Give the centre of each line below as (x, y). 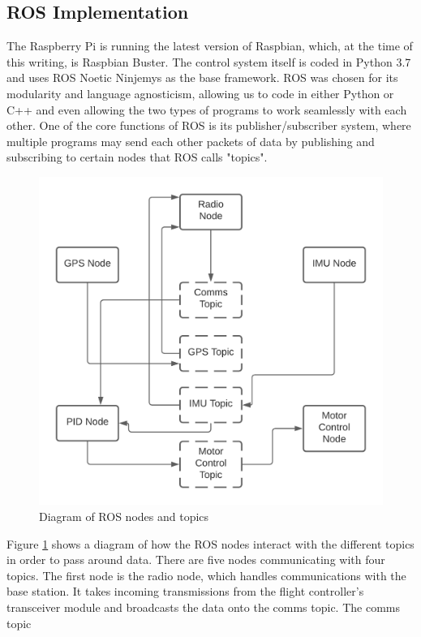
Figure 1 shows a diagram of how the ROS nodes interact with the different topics (210, 543)
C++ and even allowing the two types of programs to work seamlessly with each (207, 109)
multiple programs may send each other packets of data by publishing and (191, 141)
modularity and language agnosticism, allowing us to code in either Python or (200, 93)
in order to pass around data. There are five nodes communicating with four (196, 560)
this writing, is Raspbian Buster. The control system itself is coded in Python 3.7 (209, 61)
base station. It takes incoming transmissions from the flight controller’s (185, 591)
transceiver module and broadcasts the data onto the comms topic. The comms (204, 607)
